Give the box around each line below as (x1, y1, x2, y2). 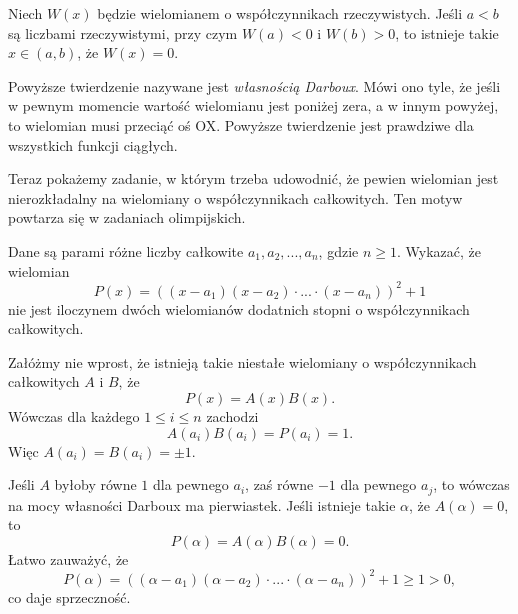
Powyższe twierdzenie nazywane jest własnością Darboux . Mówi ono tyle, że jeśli (8, 75, 501, 96)
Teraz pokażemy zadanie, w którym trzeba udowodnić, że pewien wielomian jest (8, 168, 499, 189)
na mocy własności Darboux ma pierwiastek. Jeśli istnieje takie (8, 494, 396, 515)
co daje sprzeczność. (8, 586, 131, 607)
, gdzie (318, 240, 359, 261)
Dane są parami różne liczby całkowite (8, 240, 244, 261)
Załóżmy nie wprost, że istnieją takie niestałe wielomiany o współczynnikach (8, 351, 477, 372)
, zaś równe (245, 474, 314, 495)
